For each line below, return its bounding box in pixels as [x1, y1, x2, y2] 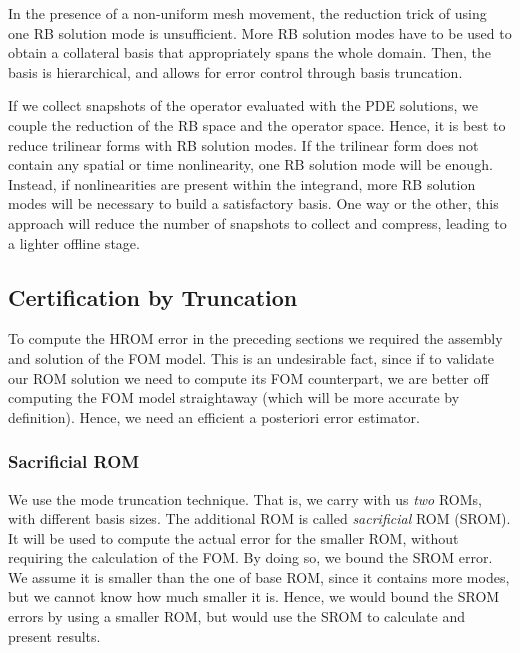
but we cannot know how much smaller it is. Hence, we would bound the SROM [8, 586, 500, 607]
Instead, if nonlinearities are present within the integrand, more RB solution [8, 173, 476, 194]
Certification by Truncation [8, 281, 298, 312]
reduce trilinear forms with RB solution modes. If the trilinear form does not [8, 134, 479, 155]
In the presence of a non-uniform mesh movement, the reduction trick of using [8, 3, 487, 23]
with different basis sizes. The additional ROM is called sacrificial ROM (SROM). [8, 508, 511, 529]
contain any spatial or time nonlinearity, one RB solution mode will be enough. [8, 154, 493, 175]
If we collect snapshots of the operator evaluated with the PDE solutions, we [8, 95, 479, 116]
